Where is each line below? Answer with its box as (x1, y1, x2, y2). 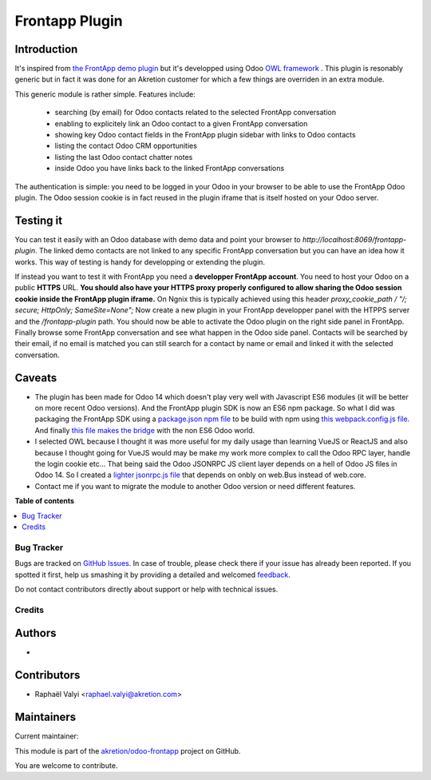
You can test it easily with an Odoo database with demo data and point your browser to (14, 234, 301, 244)
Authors (14, 627, 57, 640)
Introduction (14, 42, 78, 56)
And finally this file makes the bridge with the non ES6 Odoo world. (34, 425, 255, 435)
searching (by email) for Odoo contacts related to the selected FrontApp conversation (54, 108, 337, 117)
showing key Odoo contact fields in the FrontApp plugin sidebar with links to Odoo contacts (54, 130, 356, 140)
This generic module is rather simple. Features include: (14, 89, 196, 99)
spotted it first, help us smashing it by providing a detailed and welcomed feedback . (14, 570, 291, 579)
